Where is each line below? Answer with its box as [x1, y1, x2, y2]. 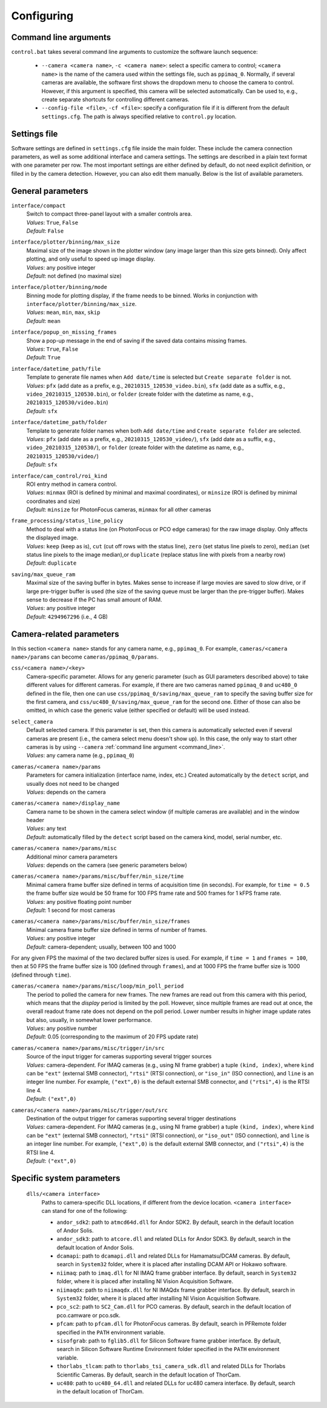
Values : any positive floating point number [26, 898, 132, 905]
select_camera [11, 718, 53, 725]
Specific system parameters [11, 1173, 121, 1183]
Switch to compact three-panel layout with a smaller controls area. [26, 210, 193, 218]
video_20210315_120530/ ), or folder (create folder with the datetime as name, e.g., [26, 444, 245, 451]
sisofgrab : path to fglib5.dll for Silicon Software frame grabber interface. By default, [56, 1337, 282, 1344]
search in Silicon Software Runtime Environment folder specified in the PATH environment [56, 1346, 280, 1353]
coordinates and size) [26, 497, 81, 505]
